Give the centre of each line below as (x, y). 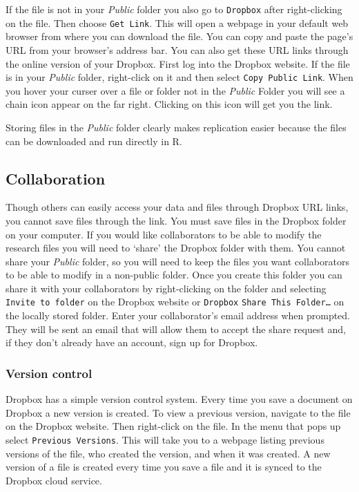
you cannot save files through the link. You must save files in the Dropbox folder (176, 220)
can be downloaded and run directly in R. (94, 141)
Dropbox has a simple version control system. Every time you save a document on (179, 399)
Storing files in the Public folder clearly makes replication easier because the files (176, 127)
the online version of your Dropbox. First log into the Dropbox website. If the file (178, 63)
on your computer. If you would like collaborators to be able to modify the (164, 234)
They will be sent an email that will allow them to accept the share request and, (176, 329)
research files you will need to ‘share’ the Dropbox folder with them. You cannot (176, 248)
